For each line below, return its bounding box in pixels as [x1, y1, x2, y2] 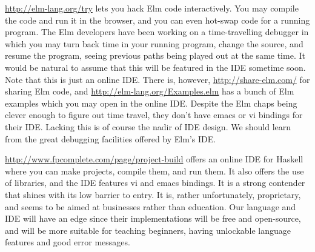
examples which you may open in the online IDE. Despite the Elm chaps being [5, 96, 297, 109]
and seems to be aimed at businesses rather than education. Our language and [5, 200, 296, 213]
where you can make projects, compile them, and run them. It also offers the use [5, 164, 304, 177]
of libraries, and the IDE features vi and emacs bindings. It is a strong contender [5, 176, 305, 189]
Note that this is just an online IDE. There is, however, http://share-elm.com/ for [5, 73, 310, 85]
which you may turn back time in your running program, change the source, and [5, 37, 303, 50]
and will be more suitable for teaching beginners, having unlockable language [5, 224, 291, 236]
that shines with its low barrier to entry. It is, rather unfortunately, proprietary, [5, 188, 301, 201]
